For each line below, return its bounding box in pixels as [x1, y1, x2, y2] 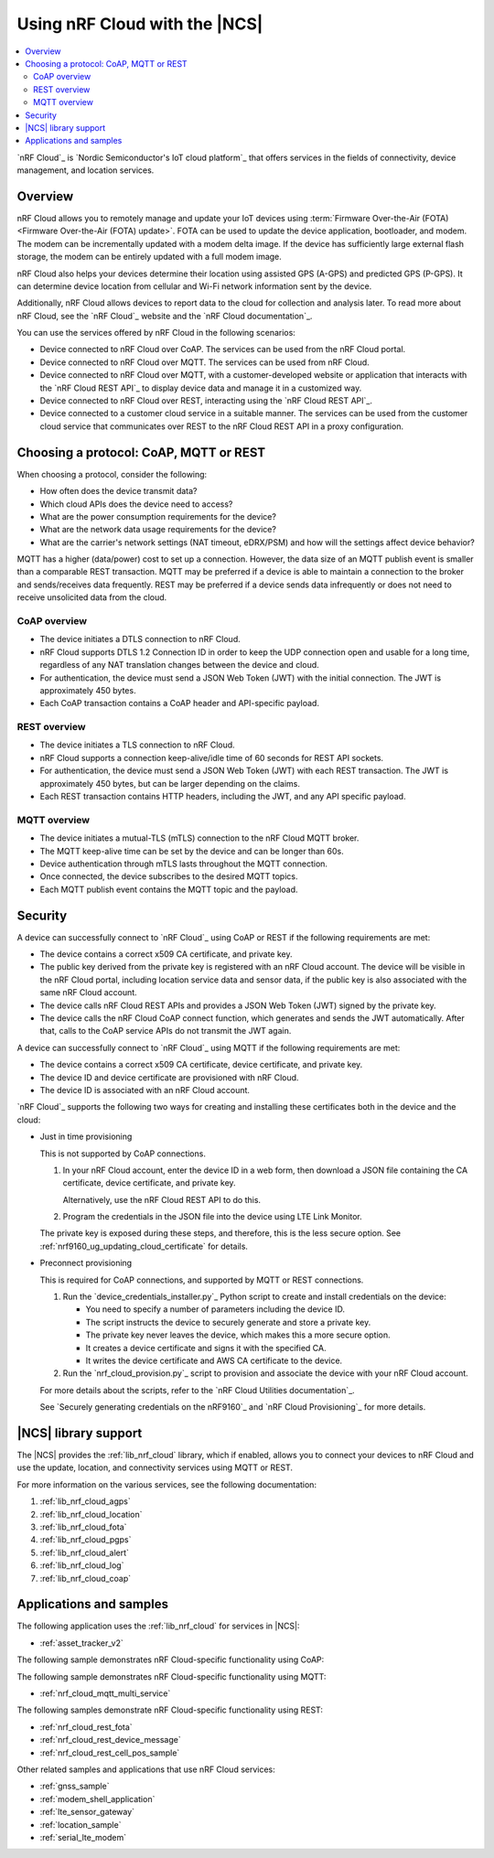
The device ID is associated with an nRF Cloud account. [39, 1084, 251, 1095]
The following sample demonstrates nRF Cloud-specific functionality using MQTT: [16, 1670, 327, 1682]
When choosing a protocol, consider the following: [16, 468, 208, 479]
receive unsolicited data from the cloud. [16, 592, 167, 603]
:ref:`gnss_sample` [39, 1780, 110, 1792]
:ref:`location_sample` [39, 1819, 122, 1830]
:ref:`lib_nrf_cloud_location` [39, 1509, 143, 1520]
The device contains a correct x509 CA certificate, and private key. [39, 949, 293, 960]
